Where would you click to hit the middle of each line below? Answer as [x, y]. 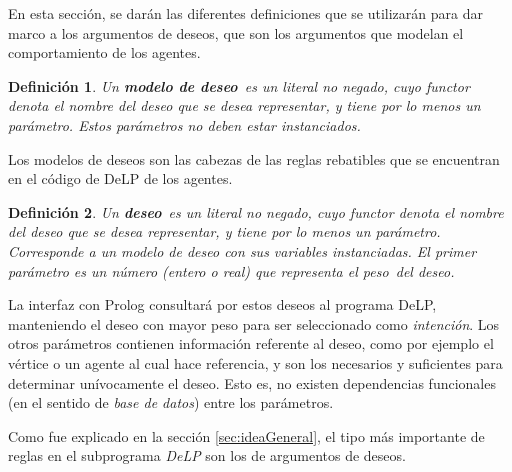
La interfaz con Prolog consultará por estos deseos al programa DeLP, [222, 304]
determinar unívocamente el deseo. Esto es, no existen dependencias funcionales [252, 382]
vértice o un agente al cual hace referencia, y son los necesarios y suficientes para [255, 362]
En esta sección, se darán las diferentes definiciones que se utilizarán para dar [245, 13]
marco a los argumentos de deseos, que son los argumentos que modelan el [236, 32]
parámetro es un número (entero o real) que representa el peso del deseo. [231, 270]
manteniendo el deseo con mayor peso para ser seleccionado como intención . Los [254, 323]
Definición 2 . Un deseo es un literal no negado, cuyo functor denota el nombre [256, 211]
